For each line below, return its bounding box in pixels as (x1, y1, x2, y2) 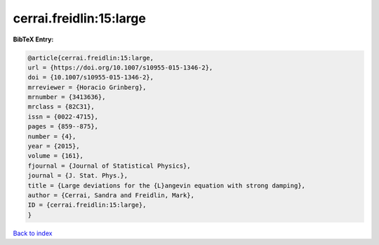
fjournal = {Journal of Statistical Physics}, (27, 161, 191, 170)
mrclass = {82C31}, (27, 102, 95, 111)
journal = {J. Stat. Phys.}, (27, 172, 128, 180)
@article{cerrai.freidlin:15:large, (27, 53, 154, 62)
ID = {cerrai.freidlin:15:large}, (27, 201, 147, 209)
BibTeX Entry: (13, 35, 54, 44)
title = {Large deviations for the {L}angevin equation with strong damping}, (27, 181, 305, 190)
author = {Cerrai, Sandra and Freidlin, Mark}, (27, 192, 194, 199)
